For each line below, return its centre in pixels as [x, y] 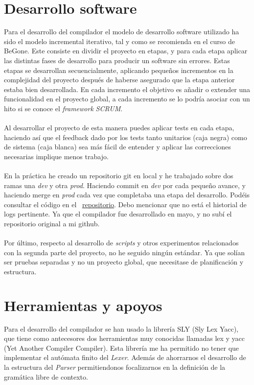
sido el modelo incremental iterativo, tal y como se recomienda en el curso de [120, 41]
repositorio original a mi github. [52, 223]
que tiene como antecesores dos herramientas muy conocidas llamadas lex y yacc [125, 338]
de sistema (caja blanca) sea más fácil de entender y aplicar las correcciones [117, 147]
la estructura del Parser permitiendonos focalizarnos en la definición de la [115, 367]
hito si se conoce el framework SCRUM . [63, 108]
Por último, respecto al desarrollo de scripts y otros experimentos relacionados [121, 243]
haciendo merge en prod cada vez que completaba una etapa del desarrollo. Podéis [127, 195]
